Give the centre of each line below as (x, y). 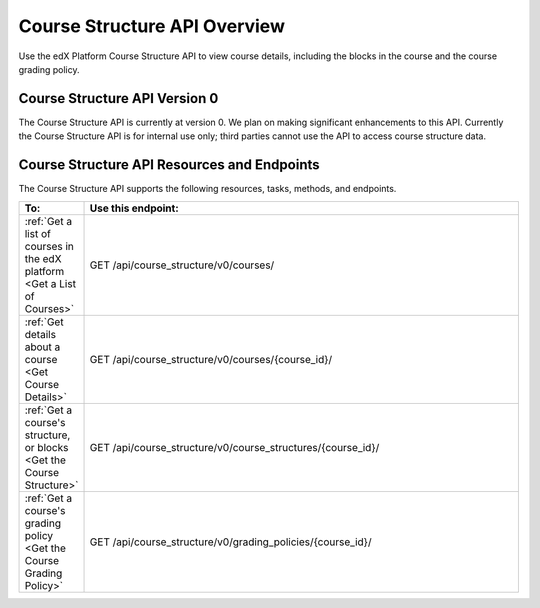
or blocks (46, 447)
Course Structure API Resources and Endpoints (169, 165)
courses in (49, 246)
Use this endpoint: (134, 208)
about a (42, 347)
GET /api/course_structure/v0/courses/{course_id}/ (211, 359)
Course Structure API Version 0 (118, 98)
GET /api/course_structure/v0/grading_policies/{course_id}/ (230, 542)
